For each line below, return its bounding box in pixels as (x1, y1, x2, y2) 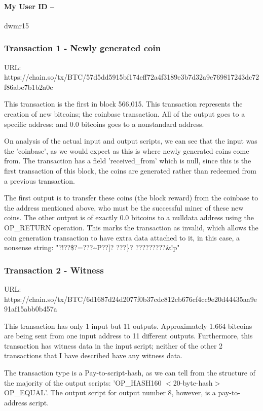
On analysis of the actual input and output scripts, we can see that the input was (4, 135, 257, 146)
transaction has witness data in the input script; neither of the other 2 (4, 340, 223, 351)
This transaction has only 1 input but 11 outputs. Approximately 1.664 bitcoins (4, 320, 252, 331)
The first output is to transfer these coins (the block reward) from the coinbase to (4, 192, 258, 203)
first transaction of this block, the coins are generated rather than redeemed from (4, 165, 257, 176)
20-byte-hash (173, 377, 213, 388)
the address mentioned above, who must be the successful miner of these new (4, 202, 244, 213)
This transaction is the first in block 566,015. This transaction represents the (4, 98, 243, 109)
